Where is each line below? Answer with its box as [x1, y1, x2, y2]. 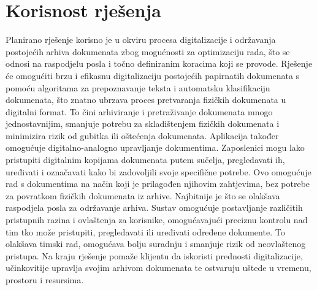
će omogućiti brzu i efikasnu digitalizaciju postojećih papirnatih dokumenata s [6, 69, 300, 82]
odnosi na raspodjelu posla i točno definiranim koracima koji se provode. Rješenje [6, 57, 313, 70]
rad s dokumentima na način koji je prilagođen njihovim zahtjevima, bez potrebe [6, 177, 310, 190]
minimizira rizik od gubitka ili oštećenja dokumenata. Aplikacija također [6, 129, 279, 142]
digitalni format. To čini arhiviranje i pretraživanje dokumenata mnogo [6, 105, 273, 118]
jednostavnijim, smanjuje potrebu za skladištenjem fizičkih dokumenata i [6, 117, 280, 130]
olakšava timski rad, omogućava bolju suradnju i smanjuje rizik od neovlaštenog [6, 237, 306, 250]
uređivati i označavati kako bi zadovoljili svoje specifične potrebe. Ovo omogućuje [6, 165, 311, 178]
